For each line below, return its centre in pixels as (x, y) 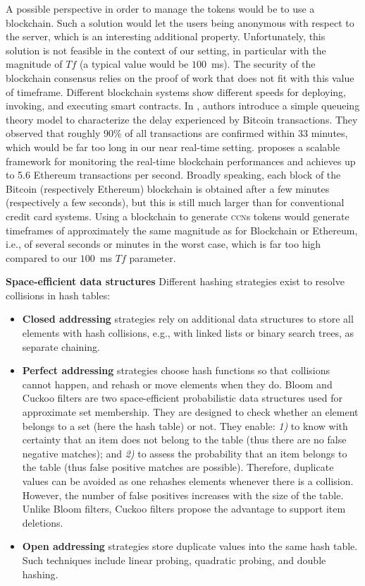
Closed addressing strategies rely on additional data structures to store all (188, 319)
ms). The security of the (263, 64)
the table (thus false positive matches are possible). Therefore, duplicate (178, 467)
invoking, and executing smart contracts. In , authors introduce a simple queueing (183, 106)
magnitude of (34, 64)
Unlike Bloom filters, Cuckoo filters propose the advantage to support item (184, 509)
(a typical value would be (134, 64)
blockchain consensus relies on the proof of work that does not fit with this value (180, 77)
